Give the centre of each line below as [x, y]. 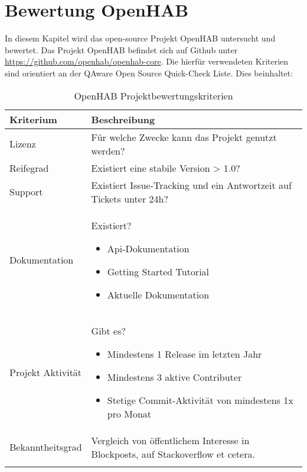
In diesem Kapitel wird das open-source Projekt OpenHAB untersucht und [140, 38]
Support [26, 192]
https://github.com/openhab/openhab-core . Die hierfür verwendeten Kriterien [147, 61]
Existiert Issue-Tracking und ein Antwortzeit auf [191, 185]
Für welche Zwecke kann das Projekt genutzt [184, 137]
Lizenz [23, 144]
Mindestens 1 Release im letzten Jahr [184, 354]
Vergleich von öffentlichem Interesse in [170, 440]
